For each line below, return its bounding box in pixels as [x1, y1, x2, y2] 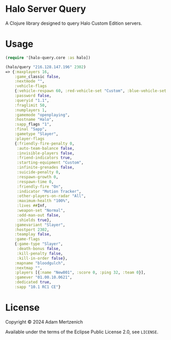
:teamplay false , [14, 232, 52, 237]
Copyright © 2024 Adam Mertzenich [5, 318, 83, 325]
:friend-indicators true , [16, 155, 72, 160]
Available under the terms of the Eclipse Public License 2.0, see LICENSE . [5, 329, 159, 335]
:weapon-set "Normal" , [16, 208, 66, 213]
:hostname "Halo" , [14, 117, 54, 122]
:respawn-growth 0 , [16, 174, 59, 180]
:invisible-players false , [16, 150, 74, 156]
